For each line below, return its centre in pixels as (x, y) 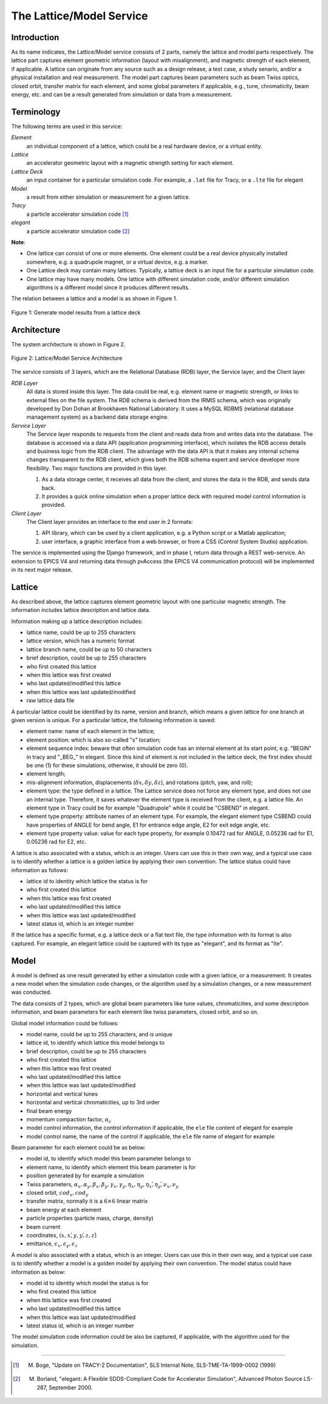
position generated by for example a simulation (85, 1175)
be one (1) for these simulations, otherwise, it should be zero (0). (107, 765)
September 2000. (71, 1387)
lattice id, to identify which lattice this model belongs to (96, 1043)
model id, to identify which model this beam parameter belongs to (109, 1158)
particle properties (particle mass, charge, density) (90, 1218)
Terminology (36, 112)
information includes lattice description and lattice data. (81, 610)
